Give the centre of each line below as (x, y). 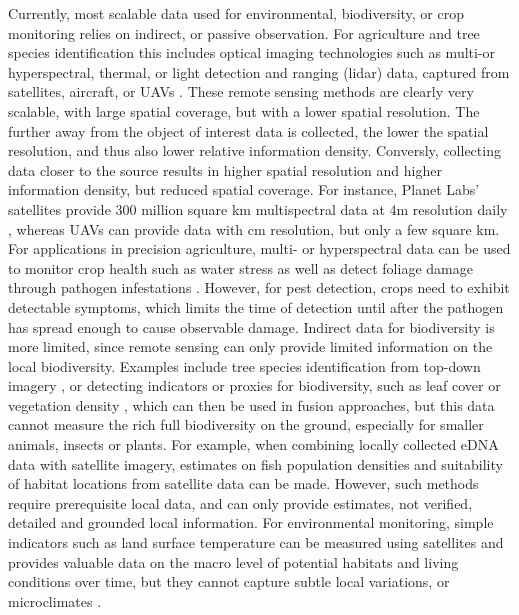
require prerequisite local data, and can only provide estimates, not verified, (240, 502)
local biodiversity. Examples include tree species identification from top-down (244, 365)
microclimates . (55, 600)
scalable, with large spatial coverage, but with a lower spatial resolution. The (244, 110)
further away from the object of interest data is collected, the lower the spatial (248, 130)
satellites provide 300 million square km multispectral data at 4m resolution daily (258, 208)
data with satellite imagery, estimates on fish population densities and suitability (255, 463)
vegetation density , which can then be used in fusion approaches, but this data (251, 404)
